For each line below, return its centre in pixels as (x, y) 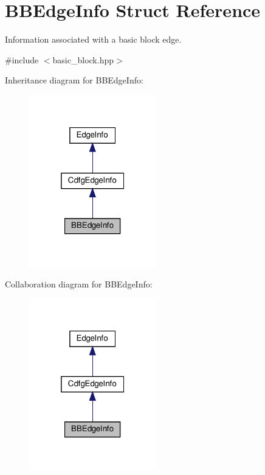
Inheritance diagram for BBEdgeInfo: (74, 80)
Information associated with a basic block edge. (93, 39)
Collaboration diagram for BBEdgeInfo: (79, 283)
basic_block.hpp (83, 59)
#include (22, 59)
